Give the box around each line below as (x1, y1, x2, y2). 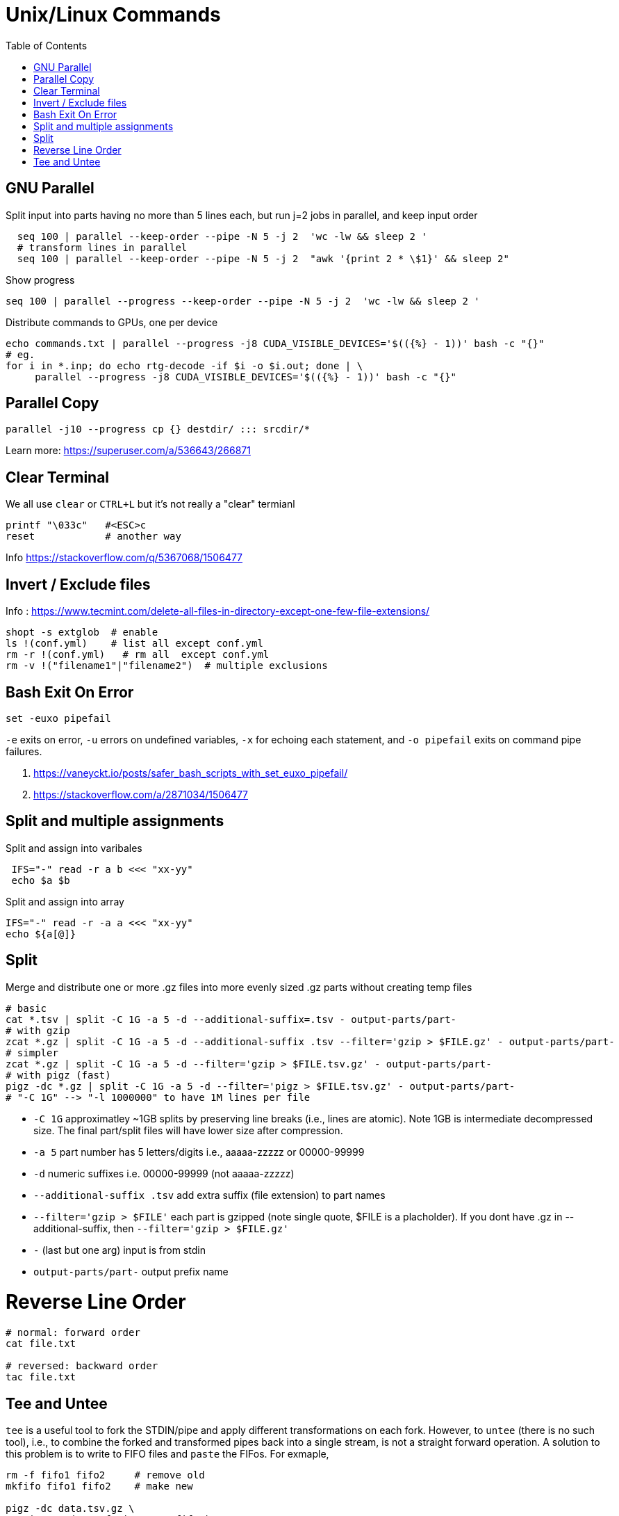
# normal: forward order (6, 1327, 140, 1339)
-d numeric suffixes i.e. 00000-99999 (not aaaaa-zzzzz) (33, 1167, 295, 1179)
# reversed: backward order (6, 1360, 158, 1372)
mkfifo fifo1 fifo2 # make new (6, 1481, 193, 1492)
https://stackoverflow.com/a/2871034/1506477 (33, 788, 248, 800)
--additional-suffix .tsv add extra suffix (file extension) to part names (33, 1188, 386, 1201)
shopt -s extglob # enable (6, 627, 158, 638)
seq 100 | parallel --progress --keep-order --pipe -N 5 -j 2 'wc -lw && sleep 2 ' (6, 295, 480, 307)
